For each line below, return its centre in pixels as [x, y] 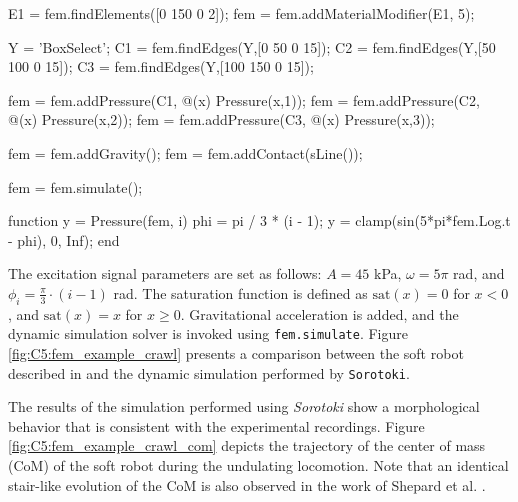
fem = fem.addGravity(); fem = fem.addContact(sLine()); [185, 152]
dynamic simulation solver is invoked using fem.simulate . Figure [208, 333]
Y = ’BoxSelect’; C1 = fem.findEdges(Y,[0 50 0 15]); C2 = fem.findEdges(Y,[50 [252, 46]
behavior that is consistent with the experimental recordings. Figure [216, 425]
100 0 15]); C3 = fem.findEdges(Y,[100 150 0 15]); [161, 66]
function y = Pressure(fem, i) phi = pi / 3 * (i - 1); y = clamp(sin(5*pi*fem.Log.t [259, 220]
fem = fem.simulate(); [75, 186]
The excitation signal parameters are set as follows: [165, 273]
